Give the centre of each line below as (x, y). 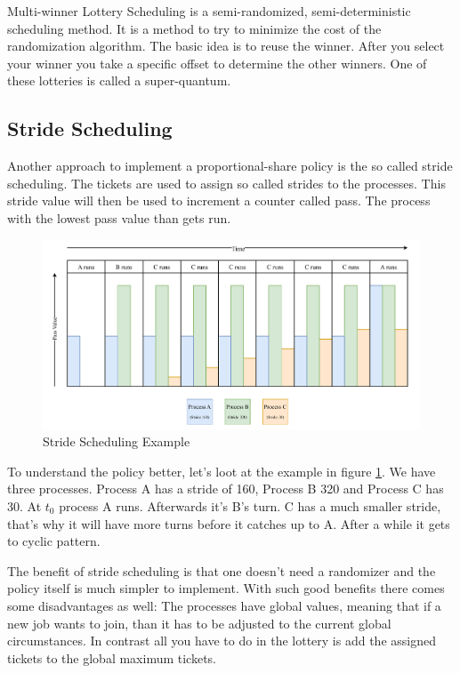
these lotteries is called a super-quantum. (119, 80)
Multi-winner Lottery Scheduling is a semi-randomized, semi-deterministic (209, 11)
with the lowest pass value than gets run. (119, 217)
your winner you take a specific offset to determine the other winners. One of (217, 63)
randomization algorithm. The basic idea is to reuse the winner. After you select (226, 46)
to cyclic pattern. (54, 541)
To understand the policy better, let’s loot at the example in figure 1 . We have (222, 471)
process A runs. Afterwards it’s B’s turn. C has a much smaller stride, (250, 505)
